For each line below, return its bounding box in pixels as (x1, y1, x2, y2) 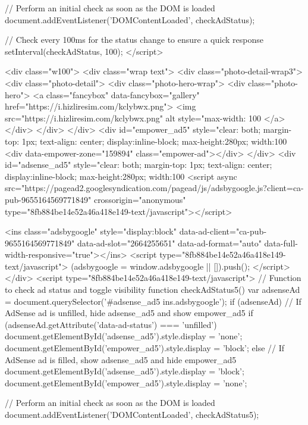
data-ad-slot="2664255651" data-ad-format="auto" (77, 236, 262, 249)
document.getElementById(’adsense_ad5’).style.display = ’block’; (5, 365, 244, 377)
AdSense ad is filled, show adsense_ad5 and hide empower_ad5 (5, 353, 237, 365)
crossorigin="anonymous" (93, 193, 186, 205)
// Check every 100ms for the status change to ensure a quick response (5, 33, 263, 46)
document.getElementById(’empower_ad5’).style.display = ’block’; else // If (5, 342, 285, 354)
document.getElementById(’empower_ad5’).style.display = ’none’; (5, 376, 247, 389)
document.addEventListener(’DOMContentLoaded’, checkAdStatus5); (5, 408, 259, 420)
